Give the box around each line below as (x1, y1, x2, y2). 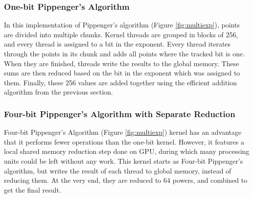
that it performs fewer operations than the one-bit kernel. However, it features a (4, 136, 244, 147)
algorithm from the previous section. (4, 87, 113, 97)
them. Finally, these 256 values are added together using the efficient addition (4, 77, 237, 87)
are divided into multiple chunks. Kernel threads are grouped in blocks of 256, (4, 29, 238, 39)
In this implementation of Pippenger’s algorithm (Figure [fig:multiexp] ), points (4, 20, 240, 30)
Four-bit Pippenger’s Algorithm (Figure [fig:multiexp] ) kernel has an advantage (4, 127, 242, 137)
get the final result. (4, 184, 61, 195)
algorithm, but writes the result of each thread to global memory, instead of (4, 165, 231, 175)
